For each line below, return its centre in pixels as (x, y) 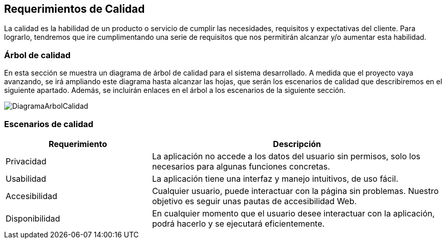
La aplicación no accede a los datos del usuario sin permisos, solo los (286, 156)
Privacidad (26, 161)
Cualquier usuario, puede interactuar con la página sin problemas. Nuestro (295, 191)
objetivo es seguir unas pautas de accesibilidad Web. (254, 201)
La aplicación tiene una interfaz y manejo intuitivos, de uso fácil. (275, 178)
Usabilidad (26, 178)
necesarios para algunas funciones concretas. (241, 166)
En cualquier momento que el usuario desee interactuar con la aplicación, (293, 213)
